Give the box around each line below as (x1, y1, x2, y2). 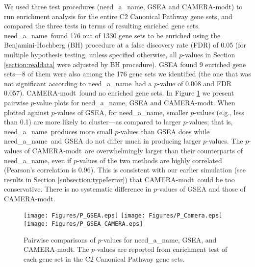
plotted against (4, 107, 49, 117)
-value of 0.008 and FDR (157, 78, 231, 88)
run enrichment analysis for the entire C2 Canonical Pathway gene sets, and (4, 11, 232, 21)
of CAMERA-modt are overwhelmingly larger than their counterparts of (24, 145, 243, 155)
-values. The (206, 136, 243, 146)
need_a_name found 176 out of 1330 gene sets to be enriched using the (4, 30, 221, 40)
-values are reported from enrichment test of (95, 244, 228, 254)
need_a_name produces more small (4, 126, 113, 136)
